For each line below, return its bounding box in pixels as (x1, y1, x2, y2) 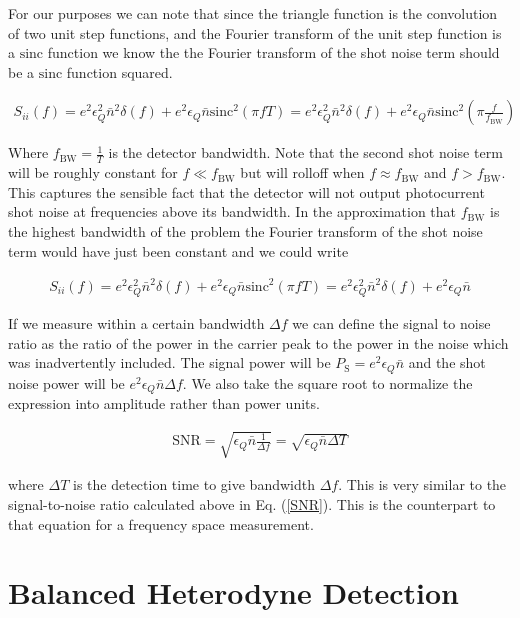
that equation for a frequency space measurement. (8, 513, 314, 534)
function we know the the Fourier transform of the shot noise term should (47, 42, 500, 63)
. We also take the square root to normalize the (182, 372, 473, 393)
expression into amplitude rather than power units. (8, 393, 320, 414)
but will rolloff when (240, 162, 365, 183)
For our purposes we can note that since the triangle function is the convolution (8, 3, 498, 23)
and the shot (408, 352, 486, 373)
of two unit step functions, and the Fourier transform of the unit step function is (8, 22, 502, 43)
